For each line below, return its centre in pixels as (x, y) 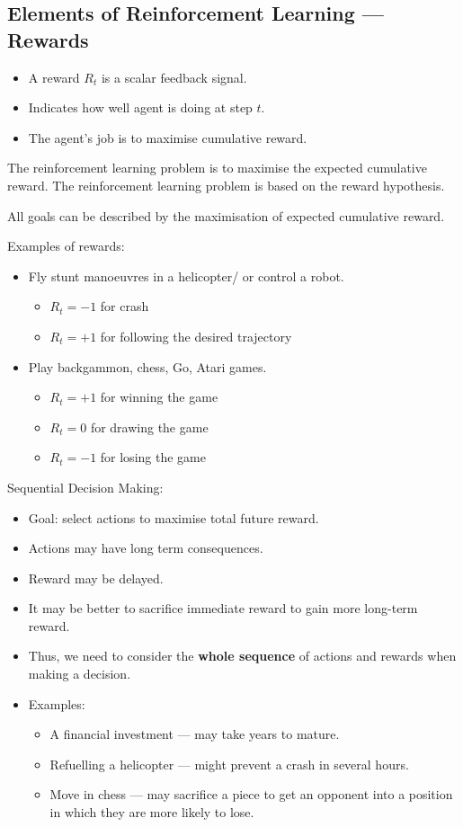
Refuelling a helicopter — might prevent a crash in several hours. (229, 764)
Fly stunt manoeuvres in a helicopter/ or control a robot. (186, 276)
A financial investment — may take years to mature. (195, 734)
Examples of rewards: (66, 246)
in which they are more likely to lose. (152, 812)
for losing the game (153, 457)
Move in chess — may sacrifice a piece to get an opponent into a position (251, 794)
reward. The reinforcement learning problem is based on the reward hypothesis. (226, 185)
